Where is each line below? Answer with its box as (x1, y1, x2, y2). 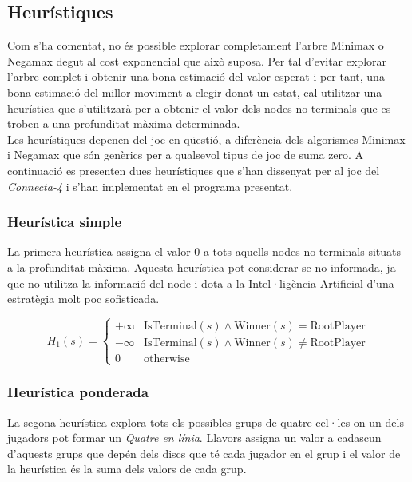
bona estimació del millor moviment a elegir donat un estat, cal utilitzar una (7, 83, 382, 100)
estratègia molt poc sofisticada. (7, 290, 160, 307)
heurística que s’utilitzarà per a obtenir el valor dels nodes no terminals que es (7, 99, 391, 116)
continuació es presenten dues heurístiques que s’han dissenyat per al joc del (7, 161, 380, 178)
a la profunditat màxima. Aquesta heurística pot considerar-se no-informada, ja (7, 258, 396, 275)
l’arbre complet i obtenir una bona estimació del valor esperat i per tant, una (7, 68, 385, 85)
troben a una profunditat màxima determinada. (7, 115, 240, 132)
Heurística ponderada (7, 382, 149, 402)
